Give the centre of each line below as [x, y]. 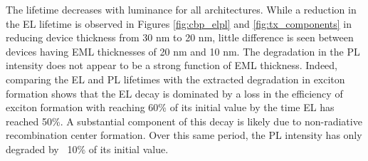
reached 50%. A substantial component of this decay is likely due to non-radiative [184, 121]
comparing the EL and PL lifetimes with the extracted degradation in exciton [175, 79]
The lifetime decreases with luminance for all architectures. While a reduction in [181, 9]
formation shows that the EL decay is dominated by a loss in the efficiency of [174, 93]
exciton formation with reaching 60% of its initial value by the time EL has [170, 107]
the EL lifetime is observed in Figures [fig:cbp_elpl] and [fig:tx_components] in [179, 23]
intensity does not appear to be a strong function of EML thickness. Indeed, [172, 65]
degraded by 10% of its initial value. [87, 149]
